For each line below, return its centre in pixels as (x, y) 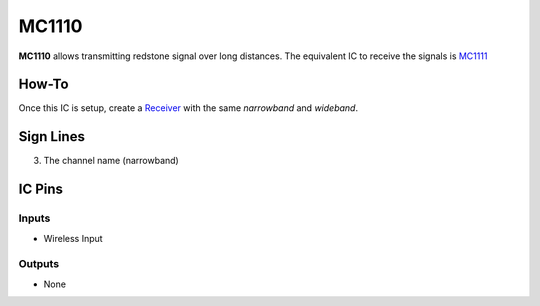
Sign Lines (51, 136)
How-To (43, 84)
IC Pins (41, 189)
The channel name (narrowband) (111, 161)
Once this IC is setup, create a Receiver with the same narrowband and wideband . (188, 108)
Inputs (34, 218)
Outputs (39, 264)
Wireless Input (73, 238)
